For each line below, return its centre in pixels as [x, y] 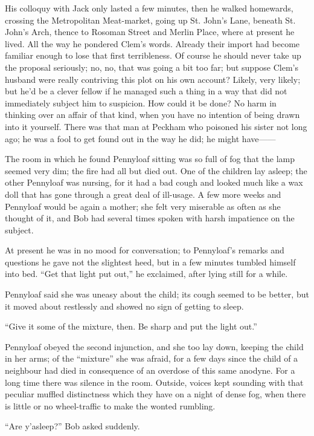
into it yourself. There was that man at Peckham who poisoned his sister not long [156, 126]
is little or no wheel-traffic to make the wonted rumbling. [110, 405]
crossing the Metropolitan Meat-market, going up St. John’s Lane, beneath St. [150, 20]
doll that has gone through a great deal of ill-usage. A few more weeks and [143, 194]
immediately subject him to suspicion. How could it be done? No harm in [141, 102]
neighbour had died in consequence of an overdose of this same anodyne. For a [150, 370]
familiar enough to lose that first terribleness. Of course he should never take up [153, 55]
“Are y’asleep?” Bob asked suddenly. [72, 426]
